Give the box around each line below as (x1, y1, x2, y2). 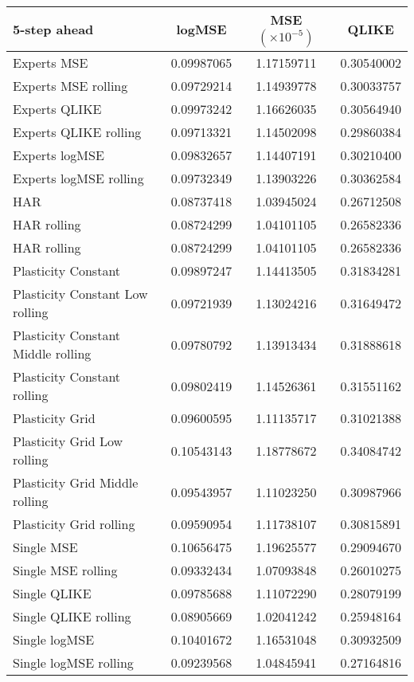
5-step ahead (13, 20, 94, 38)
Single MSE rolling (13, 561, 118, 579)
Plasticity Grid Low (13, 432, 123, 450)
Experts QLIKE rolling (13, 123, 142, 141)
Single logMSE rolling (13, 653, 134, 672)
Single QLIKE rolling (13, 607, 131, 625)
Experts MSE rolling (13, 76, 128, 95)
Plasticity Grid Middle (13, 473, 139, 492)
